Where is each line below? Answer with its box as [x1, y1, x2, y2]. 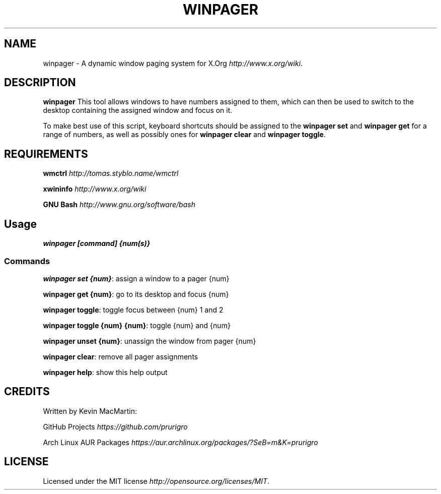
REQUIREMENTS [4, 147, 88, 160]
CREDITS [4, 385, 50, 398]
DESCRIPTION [4, 76, 76, 89]
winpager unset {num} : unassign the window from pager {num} [43, 336, 256, 345]
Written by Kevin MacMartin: [43, 406, 137, 415]
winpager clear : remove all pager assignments [43, 352, 198, 361]
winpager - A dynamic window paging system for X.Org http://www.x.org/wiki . [43, 58, 303, 68]
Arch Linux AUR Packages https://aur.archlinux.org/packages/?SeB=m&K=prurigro [43, 438, 318, 447]
